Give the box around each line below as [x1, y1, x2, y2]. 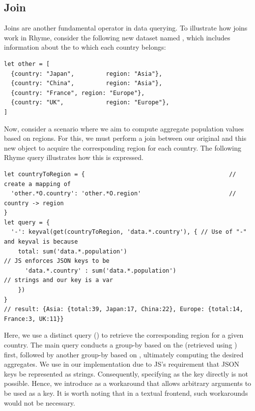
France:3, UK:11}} [4, 315, 64, 322]
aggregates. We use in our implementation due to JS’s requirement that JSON [4, 359, 240, 369]
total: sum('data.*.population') [18, 248, 127, 255]
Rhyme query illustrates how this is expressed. [4, 152, 143, 162]
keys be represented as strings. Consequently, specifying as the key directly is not [4, 368, 249, 379]
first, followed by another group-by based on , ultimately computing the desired [4, 349, 244, 359]
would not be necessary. [4, 397, 75, 408]
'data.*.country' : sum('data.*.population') [25, 267, 176, 274]
